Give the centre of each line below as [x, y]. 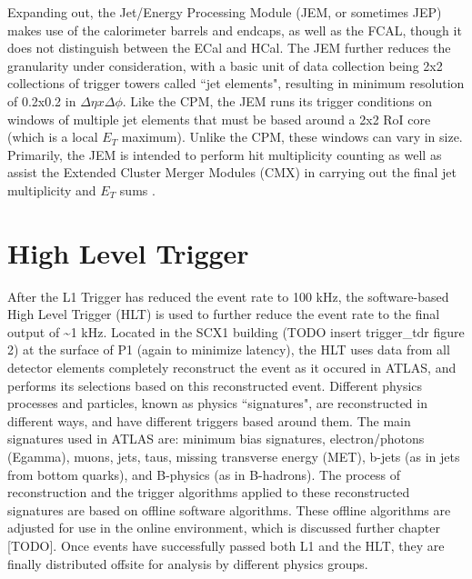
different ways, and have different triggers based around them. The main [209, 420]
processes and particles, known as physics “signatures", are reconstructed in [217, 403]
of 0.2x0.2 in [42, 100]
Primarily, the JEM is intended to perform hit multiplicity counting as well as [225, 154]
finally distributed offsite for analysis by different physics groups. [188, 563]
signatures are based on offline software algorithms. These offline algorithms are [229, 509]
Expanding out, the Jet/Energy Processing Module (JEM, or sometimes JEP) [225, 12]
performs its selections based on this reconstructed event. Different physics [215, 385]
